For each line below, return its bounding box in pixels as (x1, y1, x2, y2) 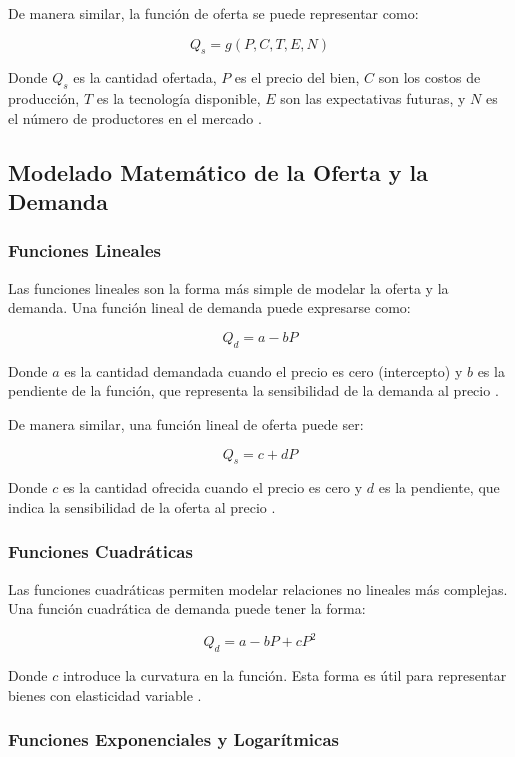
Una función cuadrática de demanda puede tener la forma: (8, 598, 366, 619)
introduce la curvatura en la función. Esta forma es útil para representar (62, 665, 507, 686)
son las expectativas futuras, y (280, 88, 466, 109)
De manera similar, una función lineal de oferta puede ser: (8, 413, 364, 434)
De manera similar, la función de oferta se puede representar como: (8, 3, 419, 23)
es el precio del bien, (234, 67, 360, 88)
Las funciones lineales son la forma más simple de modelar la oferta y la (8, 277, 449, 298)
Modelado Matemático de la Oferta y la (8, 156, 428, 187)
